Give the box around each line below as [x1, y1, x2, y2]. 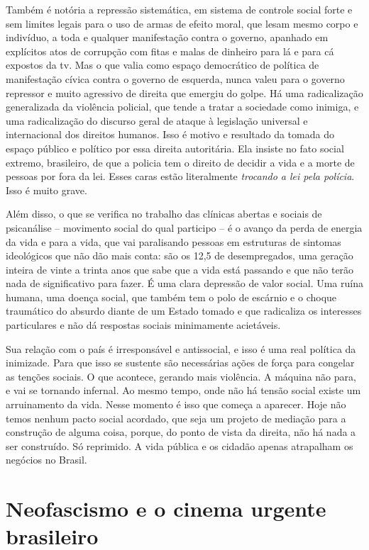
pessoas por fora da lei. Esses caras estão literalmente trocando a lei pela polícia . [6, 169, 355, 184]
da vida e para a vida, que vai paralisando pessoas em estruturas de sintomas [6, 234, 341, 249]
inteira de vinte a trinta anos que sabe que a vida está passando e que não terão [6, 262, 354, 276]
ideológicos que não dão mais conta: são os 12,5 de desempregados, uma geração [6, 248, 353, 263]
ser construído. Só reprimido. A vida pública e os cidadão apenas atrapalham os [6, 438, 353, 453]
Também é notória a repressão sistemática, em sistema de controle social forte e [6, 2, 353, 16]
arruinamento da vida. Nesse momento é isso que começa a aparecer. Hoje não [6, 397, 346, 412]
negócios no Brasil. [6, 452, 87, 467]
